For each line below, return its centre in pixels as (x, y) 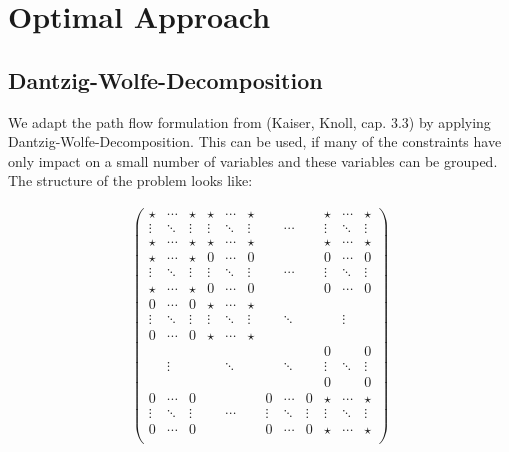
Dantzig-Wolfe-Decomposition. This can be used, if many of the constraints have (255, 141)
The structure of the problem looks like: (130, 180)
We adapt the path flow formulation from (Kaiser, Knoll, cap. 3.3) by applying (249, 121)
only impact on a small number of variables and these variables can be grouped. (253, 160)
